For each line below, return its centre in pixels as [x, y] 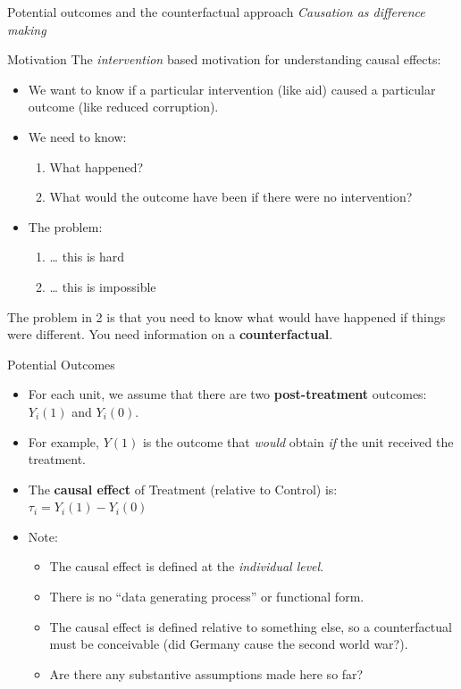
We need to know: [77, 136]
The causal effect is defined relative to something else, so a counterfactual [251, 626]
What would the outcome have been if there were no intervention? [231, 197]
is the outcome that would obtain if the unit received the [298, 441]
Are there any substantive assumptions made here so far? [206, 673]
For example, [63, 441]
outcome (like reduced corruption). [123, 107]
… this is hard [87, 257]
